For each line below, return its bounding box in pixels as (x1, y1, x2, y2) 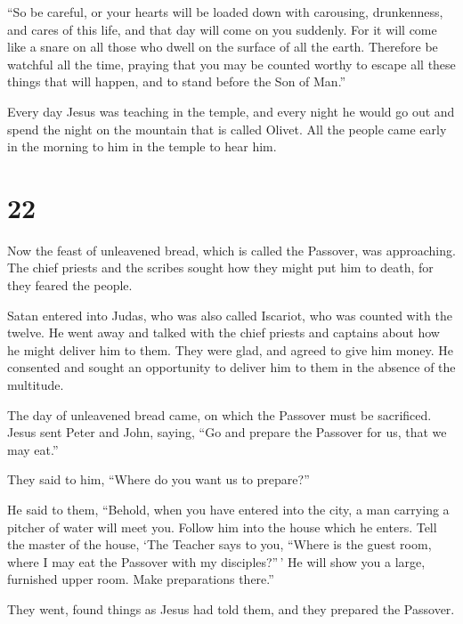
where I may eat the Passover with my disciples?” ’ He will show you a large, (7, 552, 426, 571)
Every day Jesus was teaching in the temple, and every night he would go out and (7, 101, 455, 120)
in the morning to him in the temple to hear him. (7, 137, 277, 156)
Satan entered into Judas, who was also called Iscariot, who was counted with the (7, 305, 452, 324)
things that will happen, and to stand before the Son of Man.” (7, 72, 346, 91)
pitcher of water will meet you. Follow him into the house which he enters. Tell (7, 517, 437, 536)
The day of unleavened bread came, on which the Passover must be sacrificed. (7, 405, 432, 424)
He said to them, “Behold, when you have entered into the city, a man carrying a (7, 500, 450, 518)
